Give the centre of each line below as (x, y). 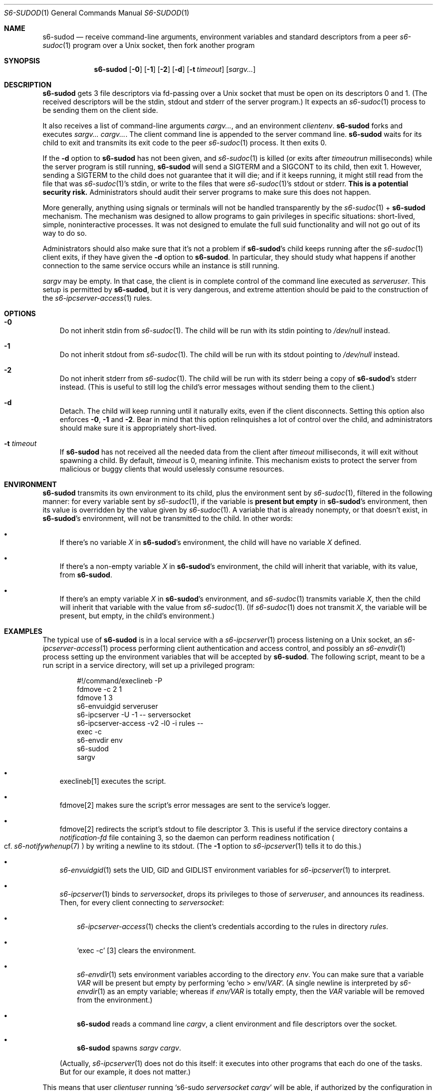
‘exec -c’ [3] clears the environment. (136, 950)
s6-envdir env (100, 740)
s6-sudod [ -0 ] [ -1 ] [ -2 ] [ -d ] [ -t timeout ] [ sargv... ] (175, 69)
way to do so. (65, 233)
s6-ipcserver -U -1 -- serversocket (134, 715)
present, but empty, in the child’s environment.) (137, 616)
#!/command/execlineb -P (120, 681)
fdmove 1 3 (95, 698)
